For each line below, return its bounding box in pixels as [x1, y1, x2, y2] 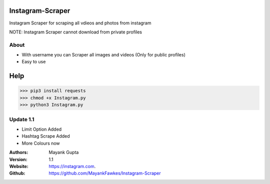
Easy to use [21, 59, 46, 65]
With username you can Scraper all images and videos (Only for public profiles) [21, 52, 186, 58]
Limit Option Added [21, 126, 62, 132]
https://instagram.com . [48, 163, 96, 169]
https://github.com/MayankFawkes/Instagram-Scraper [48, 170, 161, 177]
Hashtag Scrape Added [21, 133, 70, 139]
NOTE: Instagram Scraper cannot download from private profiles [9, 29, 142, 35]
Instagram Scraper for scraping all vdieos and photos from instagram [9, 20, 151, 26]
